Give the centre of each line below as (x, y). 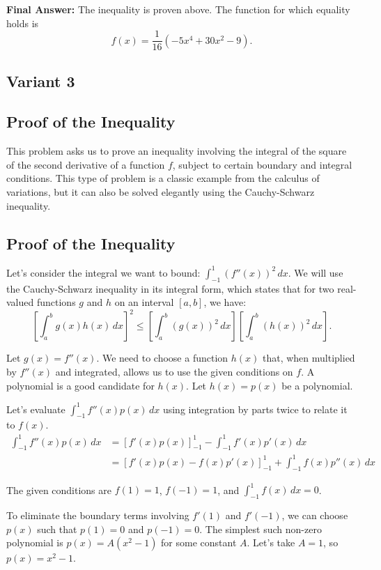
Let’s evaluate (36, 409)
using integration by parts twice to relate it (255, 409)
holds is (23, 23)
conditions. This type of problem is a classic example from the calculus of (163, 178)
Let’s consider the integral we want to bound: (103, 272)
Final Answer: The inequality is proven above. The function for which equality (178, 9)
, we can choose (315, 515)
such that (57, 529)
